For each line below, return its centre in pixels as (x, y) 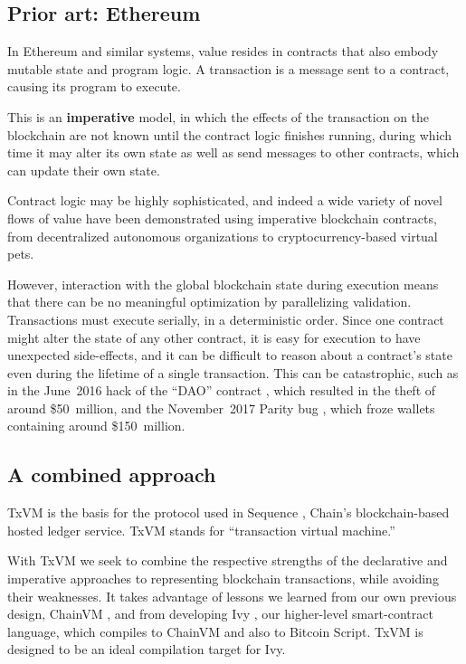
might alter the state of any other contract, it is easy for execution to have (214, 337)
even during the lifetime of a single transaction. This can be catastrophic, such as (233, 372)
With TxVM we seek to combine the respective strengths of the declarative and (228, 560)
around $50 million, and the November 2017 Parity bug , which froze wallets (221, 408)
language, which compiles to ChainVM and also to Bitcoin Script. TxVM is (215, 631)
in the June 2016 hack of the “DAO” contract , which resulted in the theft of (222, 390)
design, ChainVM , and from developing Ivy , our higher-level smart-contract (220, 614)
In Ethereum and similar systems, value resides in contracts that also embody (223, 51)
